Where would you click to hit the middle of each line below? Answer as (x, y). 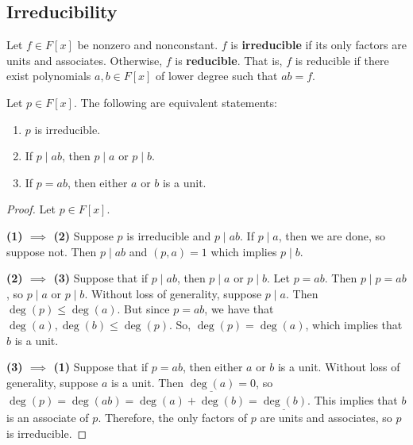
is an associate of (48, 418)
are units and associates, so (326, 418)
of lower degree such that (217, 76)
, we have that (239, 309)
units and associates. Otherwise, (85, 60)
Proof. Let (31, 209)
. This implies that (353, 399)
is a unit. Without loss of (339, 367)
